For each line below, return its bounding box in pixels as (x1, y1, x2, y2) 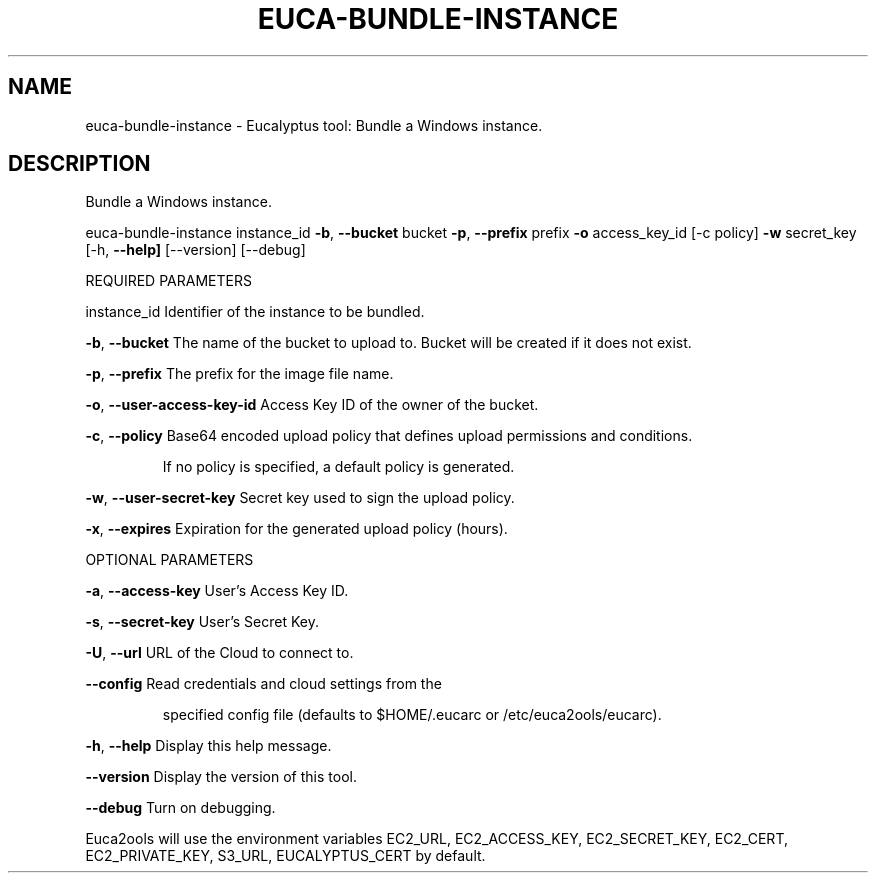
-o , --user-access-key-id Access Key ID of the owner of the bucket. (85, 396, 539, 414)
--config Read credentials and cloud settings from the (85, 675, 442, 693)
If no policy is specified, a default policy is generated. (162, 458, 515, 476)
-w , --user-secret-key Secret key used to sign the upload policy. (85, 489, 515, 507)
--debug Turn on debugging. (85, 799, 276, 817)
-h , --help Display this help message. (85, 737, 332, 755)
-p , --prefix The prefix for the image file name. (85, 365, 394, 383)
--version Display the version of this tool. (85, 768, 357, 786)
